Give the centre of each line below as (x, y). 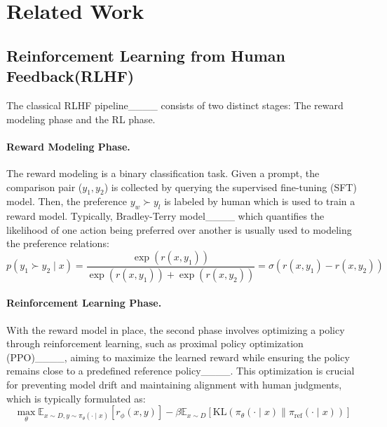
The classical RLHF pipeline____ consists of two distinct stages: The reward (175, 105)
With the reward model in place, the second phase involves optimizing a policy (176, 329)
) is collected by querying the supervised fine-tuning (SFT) (230, 187)
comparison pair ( (45, 187)
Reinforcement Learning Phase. (84, 303)
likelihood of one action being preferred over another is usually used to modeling (179, 229)
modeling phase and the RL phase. (81, 119)
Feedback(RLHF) (70, 76)
